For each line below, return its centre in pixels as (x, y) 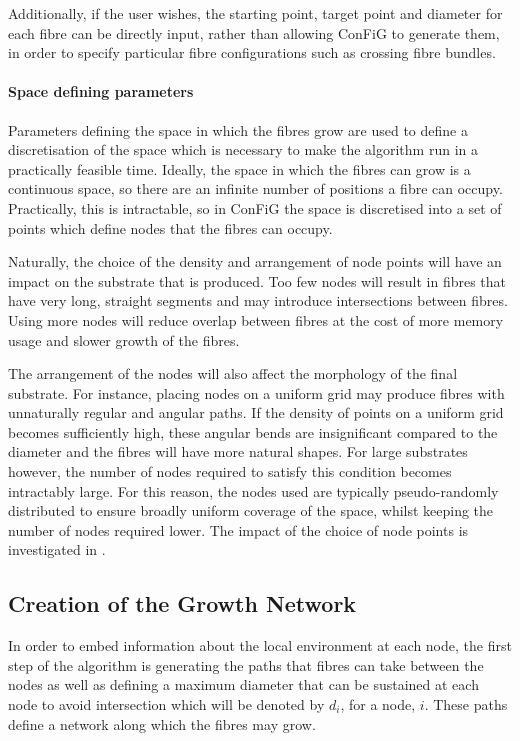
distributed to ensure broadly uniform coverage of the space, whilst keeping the (251, 510)
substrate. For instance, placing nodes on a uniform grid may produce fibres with (256, 392)
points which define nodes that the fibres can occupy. (170, 227)
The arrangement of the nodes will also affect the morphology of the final (233, 373)
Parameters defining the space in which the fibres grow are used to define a (238, 129)
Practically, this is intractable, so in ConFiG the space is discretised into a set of (255, 207)
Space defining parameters (101, 91)
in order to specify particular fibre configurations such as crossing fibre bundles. (252, 52)
